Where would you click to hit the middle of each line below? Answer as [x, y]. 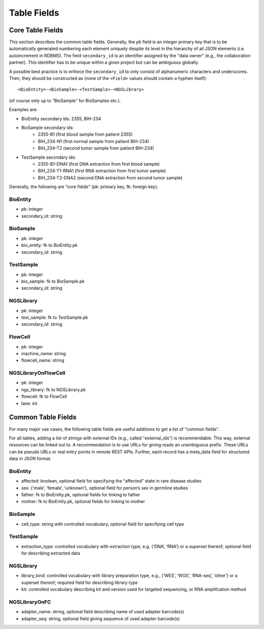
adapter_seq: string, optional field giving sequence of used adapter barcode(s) [101, 618]
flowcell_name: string [43, 361]
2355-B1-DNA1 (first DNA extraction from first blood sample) [99, 164]
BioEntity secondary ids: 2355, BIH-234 [61, 119]
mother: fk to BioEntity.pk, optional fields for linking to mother [83, 502]
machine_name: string [44, 353]
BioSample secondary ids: [48, 127]
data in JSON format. [30, 459]
